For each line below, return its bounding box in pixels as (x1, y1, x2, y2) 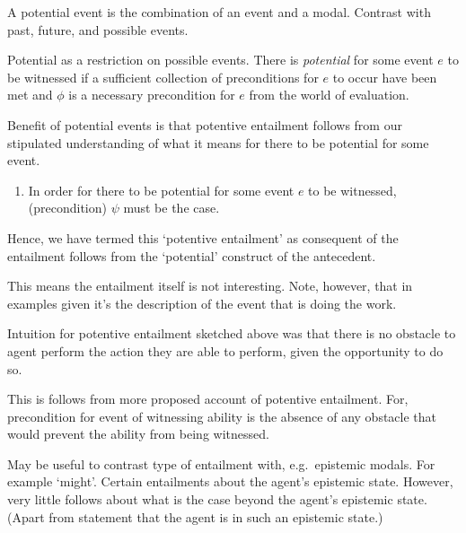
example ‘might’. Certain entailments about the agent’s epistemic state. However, (7, 472, 453, 491)
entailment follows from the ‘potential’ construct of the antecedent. (7, 246, 376, 265)
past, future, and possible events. (7, 20, 189, 39)
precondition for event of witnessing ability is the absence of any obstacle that (7, 406, 437, 425)
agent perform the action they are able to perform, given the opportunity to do (7, 341, 444, 360)
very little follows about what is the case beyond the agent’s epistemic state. (7, 490, 427, 509)
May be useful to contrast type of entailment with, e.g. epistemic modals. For (7, 454, 435, 473)
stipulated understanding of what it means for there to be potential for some (7, 133, 429, 152)
